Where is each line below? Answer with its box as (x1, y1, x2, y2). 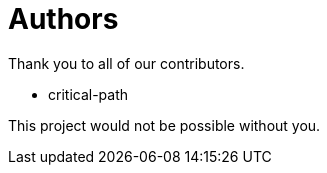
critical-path (48, 85, 129, 103)
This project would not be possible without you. (8, 116, 321, 134)
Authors (8, 2, 119, 36)
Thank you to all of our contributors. (8, 54, 245, 72)
